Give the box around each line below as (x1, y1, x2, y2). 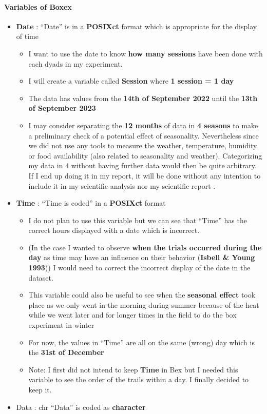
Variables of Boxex (4, 1, 72, 12)
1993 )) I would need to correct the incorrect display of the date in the (28, 262, 251, 273)
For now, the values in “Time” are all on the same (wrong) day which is (28, 337, 255, 347)
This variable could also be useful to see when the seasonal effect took (28, 289, 256, 300)
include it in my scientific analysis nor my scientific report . (28, 180, 216, 191)
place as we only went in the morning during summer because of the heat (28, 299, 259, 310)
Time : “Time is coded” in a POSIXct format (16, 198, 166, 208)
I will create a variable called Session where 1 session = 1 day (28, 75, 234, 86)
